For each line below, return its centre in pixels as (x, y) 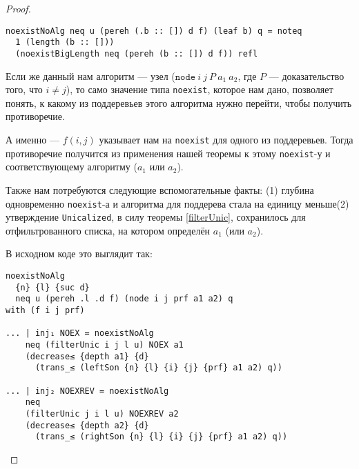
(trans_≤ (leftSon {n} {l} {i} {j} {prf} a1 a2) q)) (158, 368)
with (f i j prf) (45, 310)
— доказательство (307, 76)
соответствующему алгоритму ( (71, 167)
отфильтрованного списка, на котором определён (108, 230)
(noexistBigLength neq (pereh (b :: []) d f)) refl (137, 53)
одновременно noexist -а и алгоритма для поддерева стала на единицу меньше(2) (177, 203)
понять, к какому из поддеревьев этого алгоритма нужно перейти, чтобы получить (179, 102)
